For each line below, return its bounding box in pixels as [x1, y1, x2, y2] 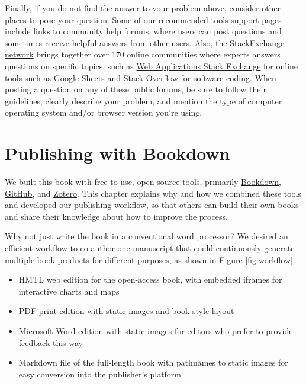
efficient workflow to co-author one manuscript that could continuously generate [5, 242, 295, 254]
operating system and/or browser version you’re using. [5, 106, 202, 119]
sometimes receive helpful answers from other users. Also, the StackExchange [5, 36, 285, 49]
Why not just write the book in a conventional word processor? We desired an [5, 230, 288, 242]
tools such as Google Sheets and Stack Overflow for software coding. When [5, 71, 276, 84]
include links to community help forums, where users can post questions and [5, 25, 282, 37]
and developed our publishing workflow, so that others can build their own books [5, 199, 299, 211]
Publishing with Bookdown [5, 141, 230, 165]
